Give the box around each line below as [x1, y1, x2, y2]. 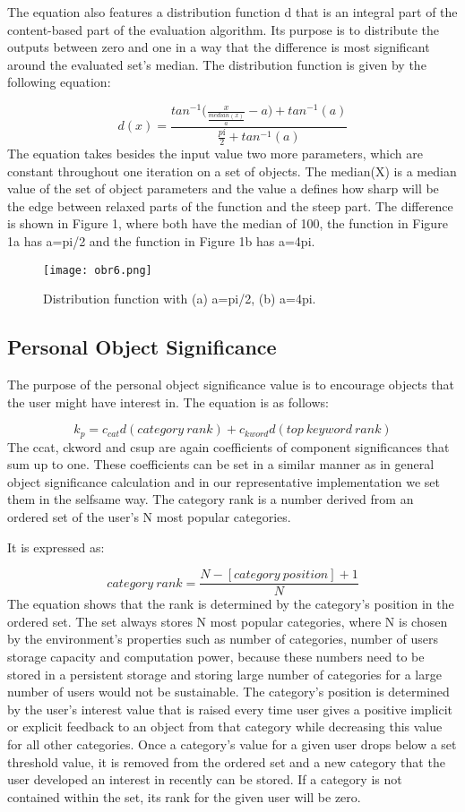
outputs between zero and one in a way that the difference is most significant [7, 38, 430, 56]
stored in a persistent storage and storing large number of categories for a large [7, 664, 442, 683]
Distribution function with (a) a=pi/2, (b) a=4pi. [43, 289, 316, 308]
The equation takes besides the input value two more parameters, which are [7, 144, 423, 163]
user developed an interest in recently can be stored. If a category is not [7, 770, 402, 789]
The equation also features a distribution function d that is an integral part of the [7, 3, 458, 21]
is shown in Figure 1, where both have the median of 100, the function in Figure [7, 214, 448, 233]
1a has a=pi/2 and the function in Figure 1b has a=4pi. [7, 231, 315, 250]
